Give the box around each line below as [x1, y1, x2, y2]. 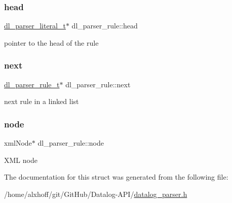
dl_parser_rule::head [71, 20, 138, 31]
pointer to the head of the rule [4, 37, 99, 48]
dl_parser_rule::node [37, 138, 104, 148]
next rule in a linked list [4, 96, 79, 107]
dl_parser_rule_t [4, 79, 60, 89]
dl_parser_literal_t [4, 20, 66, 31]
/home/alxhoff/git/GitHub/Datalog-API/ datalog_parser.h [4, 188, 187, 199]
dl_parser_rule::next [65, 79, 131, 89]
